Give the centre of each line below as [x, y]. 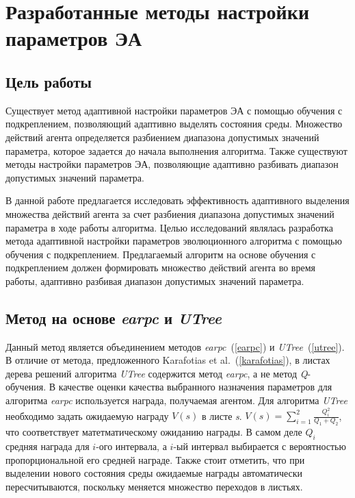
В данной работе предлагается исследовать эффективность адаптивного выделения [177, 200]
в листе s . [222, 415]
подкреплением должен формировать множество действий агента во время [160, 267]
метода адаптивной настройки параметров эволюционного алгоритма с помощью [174, 241]
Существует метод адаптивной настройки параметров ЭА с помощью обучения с [174, 110]
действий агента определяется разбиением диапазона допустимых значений [162, 137]
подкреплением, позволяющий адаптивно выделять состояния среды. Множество [174, 124]
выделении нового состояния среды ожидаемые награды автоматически [154, 473]
